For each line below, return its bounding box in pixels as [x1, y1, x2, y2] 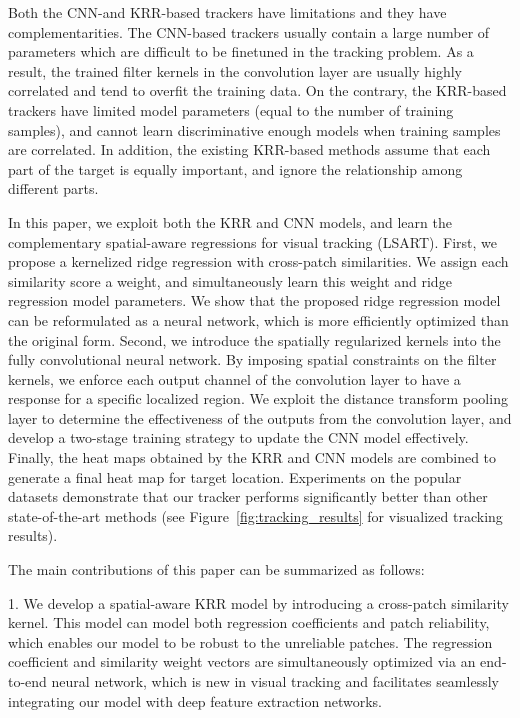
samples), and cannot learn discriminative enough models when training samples [8, 119, 501, 140]
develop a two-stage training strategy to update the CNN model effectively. [8, 427, 469, 448]
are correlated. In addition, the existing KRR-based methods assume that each [8, 139, 491, 160]
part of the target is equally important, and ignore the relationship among [8, 158, 463, 179]
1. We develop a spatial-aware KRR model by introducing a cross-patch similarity [8, 592, 509, 613]
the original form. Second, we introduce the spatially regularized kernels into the [8, 329, 501, 350]
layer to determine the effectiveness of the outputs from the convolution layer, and [8, 407, 512, 428]
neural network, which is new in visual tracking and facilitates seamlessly [51, 671, 499, 691]
